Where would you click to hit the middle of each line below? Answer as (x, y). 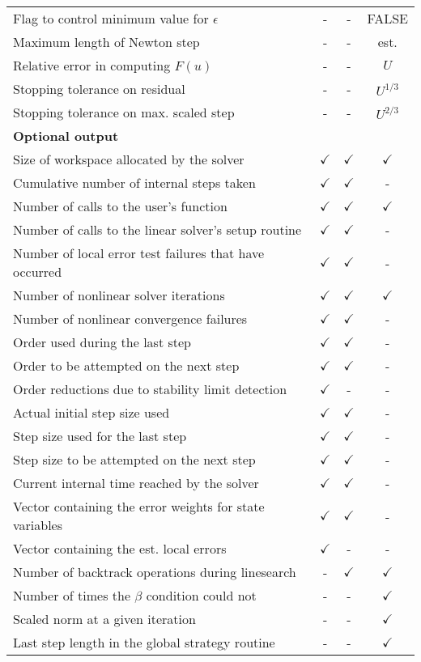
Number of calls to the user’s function (120, 206)
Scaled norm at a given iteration (104, 619)
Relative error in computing (92, 65)
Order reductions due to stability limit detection (150, 389)
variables (38, 525)
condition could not (201, 595)
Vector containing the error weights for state (139, 506)
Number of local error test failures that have (139, 253)
